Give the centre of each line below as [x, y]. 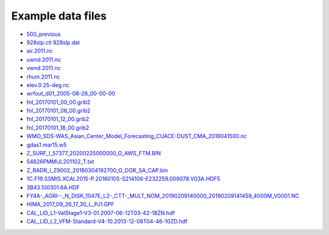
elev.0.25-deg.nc [48, 85]
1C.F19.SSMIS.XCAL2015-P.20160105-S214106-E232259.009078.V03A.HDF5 [123, 179]
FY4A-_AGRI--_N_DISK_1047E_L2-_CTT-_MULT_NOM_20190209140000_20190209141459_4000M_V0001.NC [163, 195]
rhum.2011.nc [43, 77]
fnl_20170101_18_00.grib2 [58, 127]
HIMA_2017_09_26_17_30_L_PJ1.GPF [71, 205]
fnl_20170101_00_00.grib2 [58, 102]
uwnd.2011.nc [44, 59]
